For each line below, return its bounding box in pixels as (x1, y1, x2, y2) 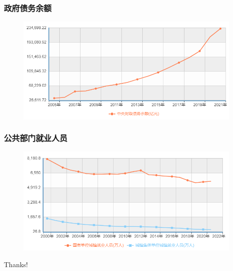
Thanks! (4, 259, 28, 269)
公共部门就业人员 (4, 132, 67, 144)
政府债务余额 (4, 1, 52, 14)
